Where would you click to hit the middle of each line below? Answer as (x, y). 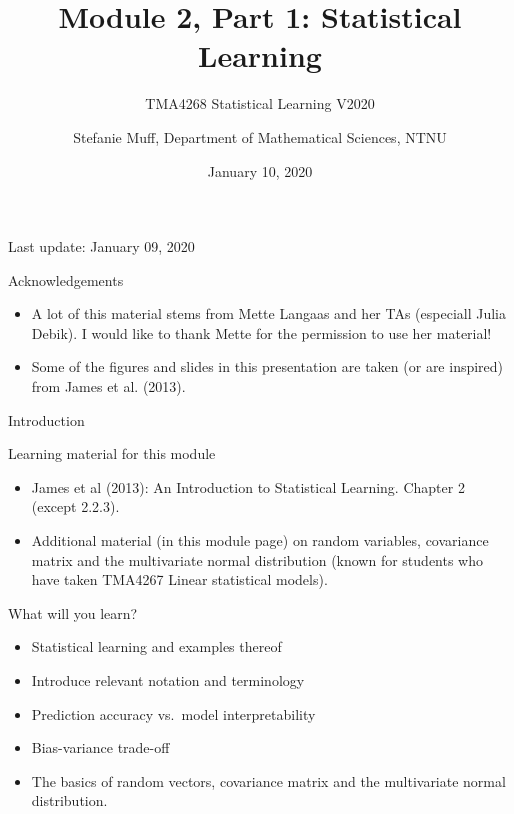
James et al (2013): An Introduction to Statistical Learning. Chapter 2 (248, 486)
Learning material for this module (112, 453)
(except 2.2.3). (75, 506)
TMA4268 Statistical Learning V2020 (260, 103)
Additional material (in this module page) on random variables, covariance (260, 540)
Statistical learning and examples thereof (156, 646)
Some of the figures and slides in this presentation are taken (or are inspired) (267, 366)
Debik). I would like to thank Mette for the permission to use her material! (261, 332)
